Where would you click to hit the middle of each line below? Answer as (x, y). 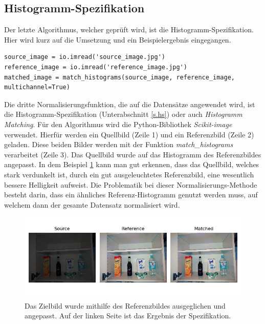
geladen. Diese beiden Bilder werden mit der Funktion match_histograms (119, 144)
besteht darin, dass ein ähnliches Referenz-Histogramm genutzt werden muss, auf (131, 195)
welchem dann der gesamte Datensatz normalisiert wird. (92, 204)
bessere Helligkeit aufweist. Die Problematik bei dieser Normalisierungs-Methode (131, 184)
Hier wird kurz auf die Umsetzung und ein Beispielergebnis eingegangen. (118, 39)
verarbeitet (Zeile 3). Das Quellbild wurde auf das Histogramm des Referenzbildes (133, 154)
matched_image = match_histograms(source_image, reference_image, (120, 77)
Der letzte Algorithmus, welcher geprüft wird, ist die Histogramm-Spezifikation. (129, 29)
